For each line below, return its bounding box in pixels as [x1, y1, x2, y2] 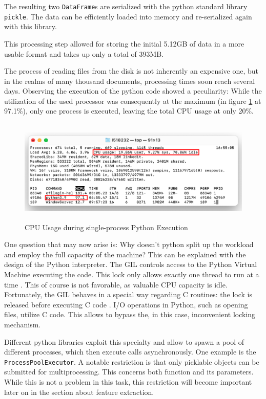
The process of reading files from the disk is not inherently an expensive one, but [4, 65, 259, 76]
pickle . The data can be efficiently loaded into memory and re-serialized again [4, 11, 252, 21]
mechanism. [4, 319, 41, 329]
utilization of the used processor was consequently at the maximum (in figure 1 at [4, 95, 261, 106]
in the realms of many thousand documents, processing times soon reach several [4, 75, 255, 86]
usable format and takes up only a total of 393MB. [4, 48, 164, 59]
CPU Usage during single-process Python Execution [25, 221, 188, 232]
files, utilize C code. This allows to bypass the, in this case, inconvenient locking [4, 309, 256, 320]
